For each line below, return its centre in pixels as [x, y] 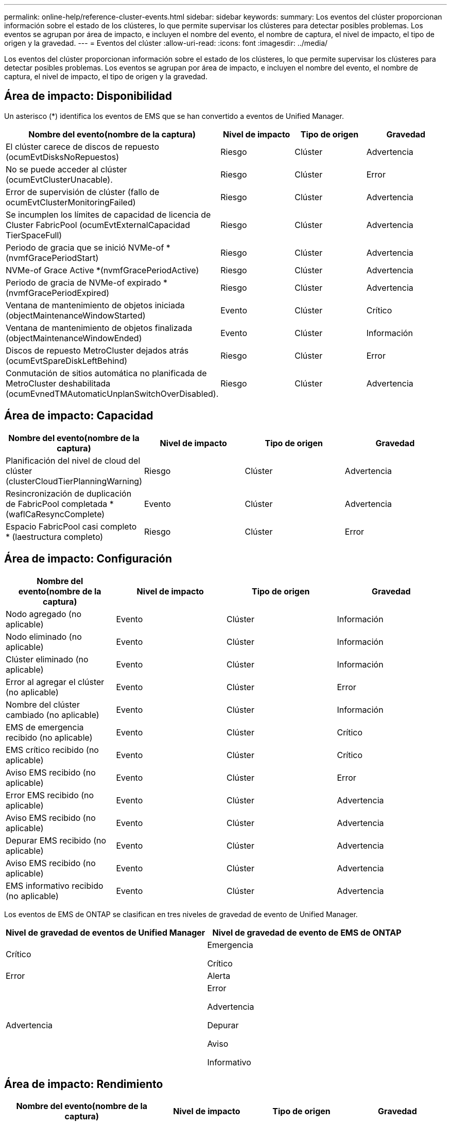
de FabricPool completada [57, 504]
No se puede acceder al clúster [66, 169]
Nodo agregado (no [44, 614]
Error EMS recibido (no [50, 795]
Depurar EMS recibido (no [56, 840]
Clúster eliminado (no [47, 659]
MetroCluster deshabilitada [58, 383]
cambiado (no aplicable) [53, 715]
